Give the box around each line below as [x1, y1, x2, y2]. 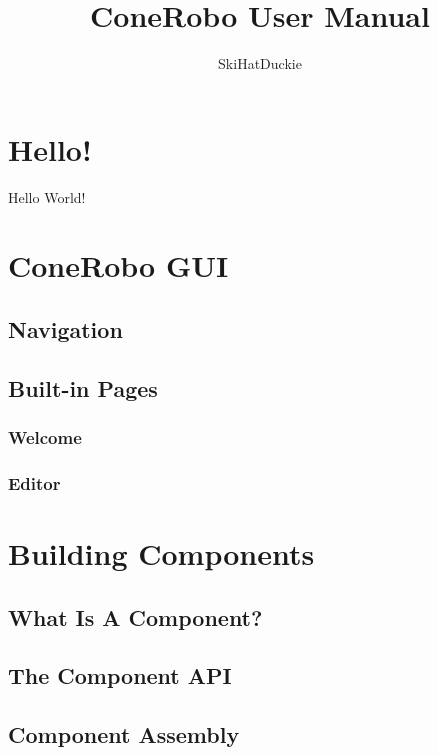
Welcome [8, 425, 82, 450]
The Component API [8, 660, 232, 691]
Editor [8, 470, 61, 495]
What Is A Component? [8, 601, 263, 632]
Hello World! [8, 186, 86, 207]
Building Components [8, 533, 315, 574]
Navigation [8, 314, 123, 345]
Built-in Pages [8, 372, 158, 403]
